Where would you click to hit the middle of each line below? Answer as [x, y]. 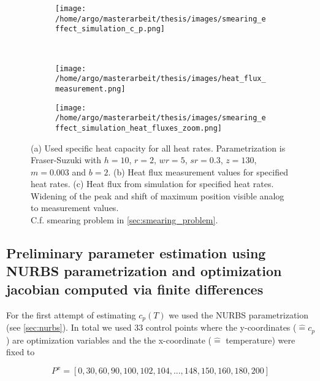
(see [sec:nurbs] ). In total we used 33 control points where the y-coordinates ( [151, 327]
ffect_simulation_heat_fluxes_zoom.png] [139, 128]
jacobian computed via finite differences [135, 289]
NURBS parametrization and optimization [144, 271]
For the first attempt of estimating [71, 314]
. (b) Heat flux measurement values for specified [198, 171]
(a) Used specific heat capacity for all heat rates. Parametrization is [158, 148]
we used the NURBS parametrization [239, 314]
